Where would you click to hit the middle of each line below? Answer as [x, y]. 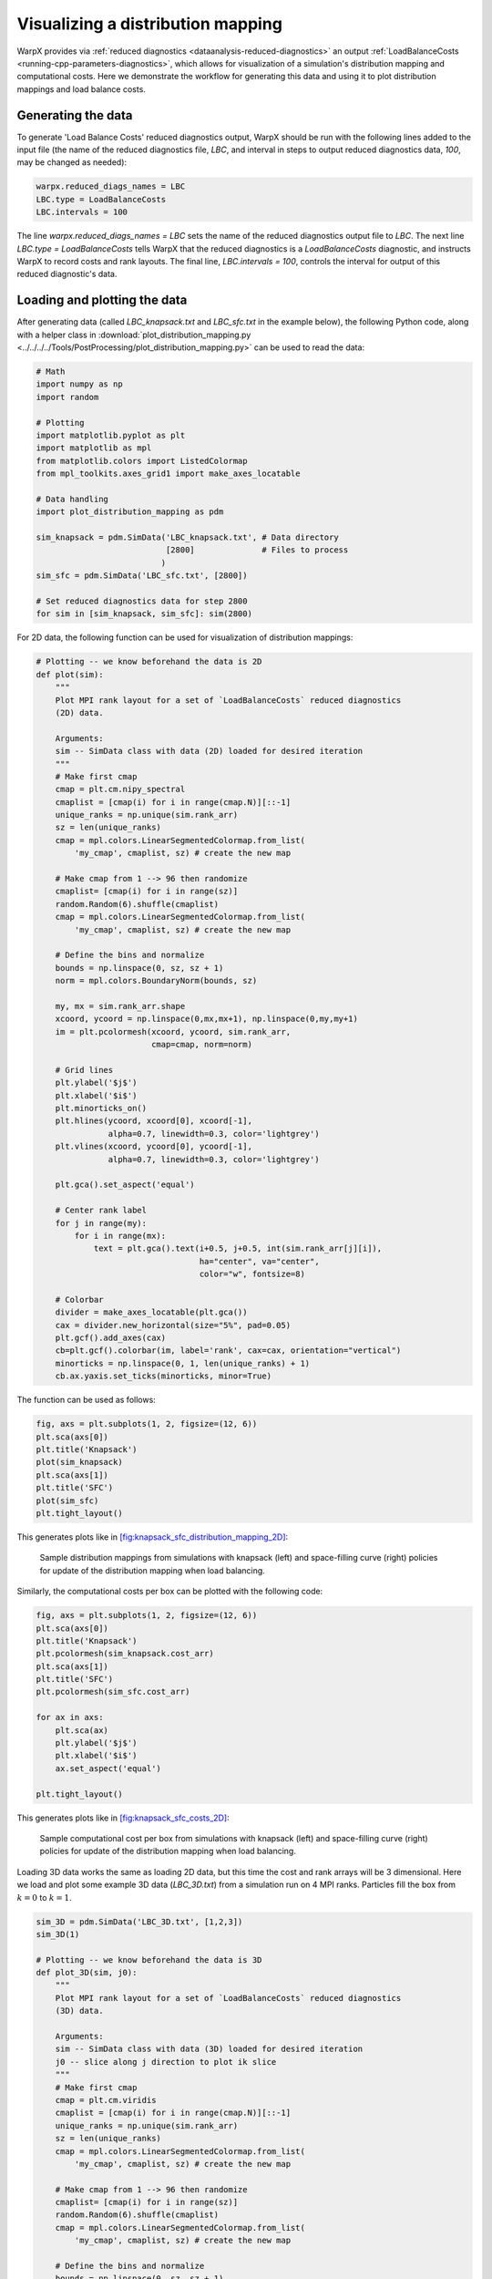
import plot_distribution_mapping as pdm [130, 512]
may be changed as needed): [72, 162]
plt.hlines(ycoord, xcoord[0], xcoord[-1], [154, 1121]
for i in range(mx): [120, 1236]
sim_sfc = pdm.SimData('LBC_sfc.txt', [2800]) [142, 576]
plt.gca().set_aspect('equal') [125, 1185]
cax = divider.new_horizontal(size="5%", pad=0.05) [173, 1325]
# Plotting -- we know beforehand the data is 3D [149, 1959]
